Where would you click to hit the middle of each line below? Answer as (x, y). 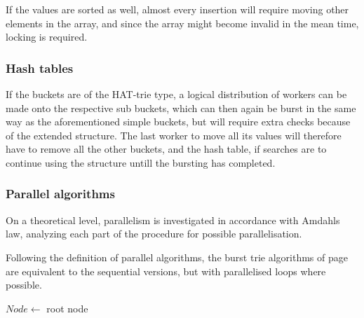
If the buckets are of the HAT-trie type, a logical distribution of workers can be (176, 94)
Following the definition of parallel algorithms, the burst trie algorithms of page (177, 257)
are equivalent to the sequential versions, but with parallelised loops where (166, 271)
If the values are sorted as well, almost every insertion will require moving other (177, 9)
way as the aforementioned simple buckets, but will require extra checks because (178, 122)
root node (67, 308)
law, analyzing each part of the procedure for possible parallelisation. (154, 234)
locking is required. (47, 37)
